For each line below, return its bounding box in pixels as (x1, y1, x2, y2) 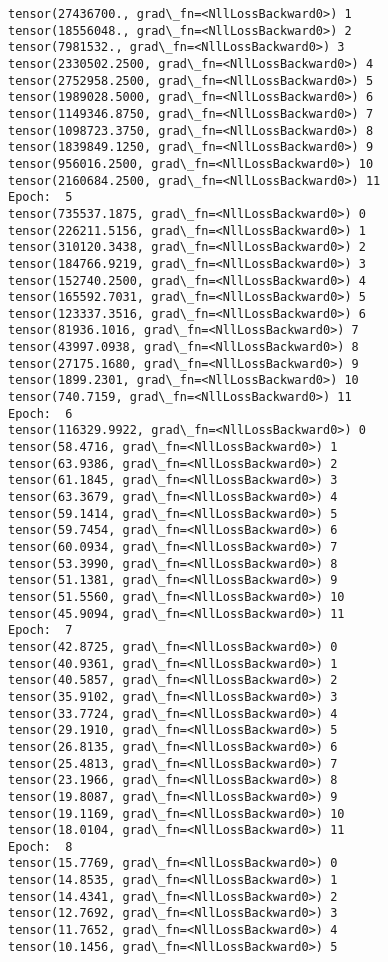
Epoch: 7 (8, 623, 73, 638)
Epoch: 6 (8, 406, 73, 421)
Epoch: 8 (8, 839, 73, 854)
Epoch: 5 (8, 190, 73, 205)
